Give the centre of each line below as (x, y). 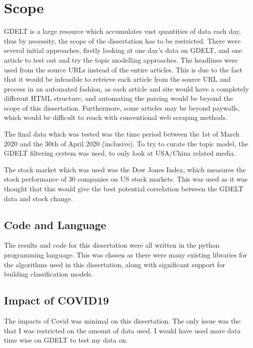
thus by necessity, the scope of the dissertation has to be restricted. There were (122, 40)
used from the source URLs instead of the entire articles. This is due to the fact (123, 69)
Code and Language (55, 224)
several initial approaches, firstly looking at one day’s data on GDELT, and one (123, 50)
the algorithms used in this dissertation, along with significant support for (115, 264)
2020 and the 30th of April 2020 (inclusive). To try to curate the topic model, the (126, 143)
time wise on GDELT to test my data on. (66, 340)
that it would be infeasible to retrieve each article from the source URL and (117, 79)
